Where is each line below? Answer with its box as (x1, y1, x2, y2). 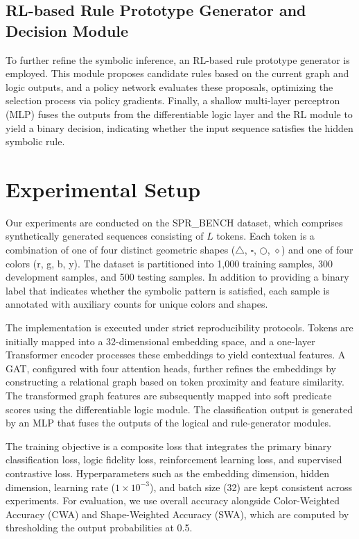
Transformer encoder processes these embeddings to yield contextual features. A (6, 347, 346, 362)
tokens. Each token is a (216, 229, 315, 243)
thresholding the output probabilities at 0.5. (6, 520, 193, 535)
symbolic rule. (6, 134, 65, 149)
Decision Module (6, 19, 129, 41)
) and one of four (281, 242, 353, 257)
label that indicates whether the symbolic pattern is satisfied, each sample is (6, 283, 330, 297)
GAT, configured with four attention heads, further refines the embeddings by (6, 360, 336, 375)
